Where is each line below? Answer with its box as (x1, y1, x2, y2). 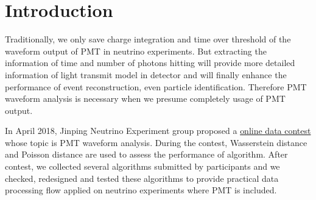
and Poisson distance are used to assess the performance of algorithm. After (5, 148, 288, 161)
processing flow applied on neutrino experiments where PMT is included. (5, 184, 277, 196)
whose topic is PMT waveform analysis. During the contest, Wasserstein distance (5, 136, 307, 148)
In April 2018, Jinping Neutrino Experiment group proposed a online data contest (5, 124, 311, 137)
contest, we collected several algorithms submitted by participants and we (5, 160, 280, 173)
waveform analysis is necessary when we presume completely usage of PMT (5, 92, 286, 105)
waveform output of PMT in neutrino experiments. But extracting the (5, 44, 267, 57)
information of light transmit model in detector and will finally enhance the (5, 68, 287, 81)
